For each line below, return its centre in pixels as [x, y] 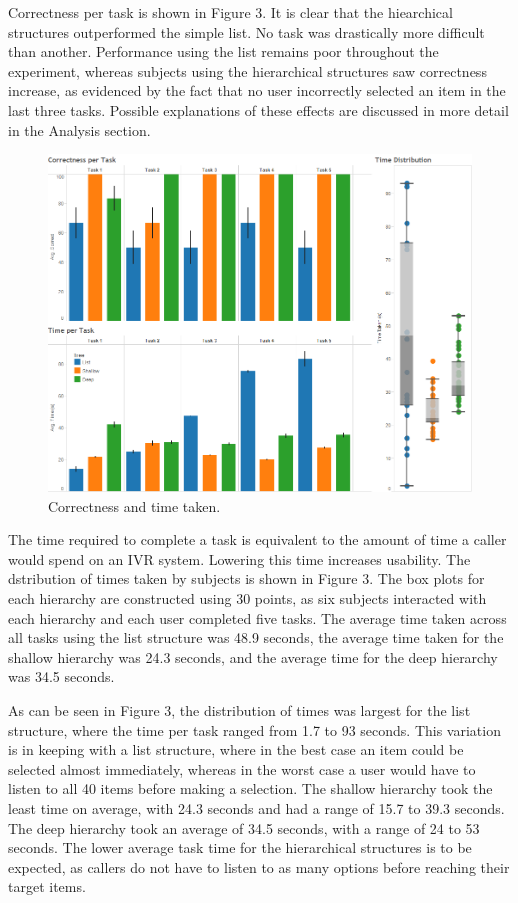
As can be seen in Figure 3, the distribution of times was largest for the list [239, 710]
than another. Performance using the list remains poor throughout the [223, 51]
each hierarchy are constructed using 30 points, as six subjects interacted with [247, 598]
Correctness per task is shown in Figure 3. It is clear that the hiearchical [230, 12]
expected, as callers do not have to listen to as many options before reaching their [259, 866]
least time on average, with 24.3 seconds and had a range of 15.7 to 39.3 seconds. [256, 807]
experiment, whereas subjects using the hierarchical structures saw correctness [247, 70]
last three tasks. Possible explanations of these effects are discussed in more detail [258, 109]
